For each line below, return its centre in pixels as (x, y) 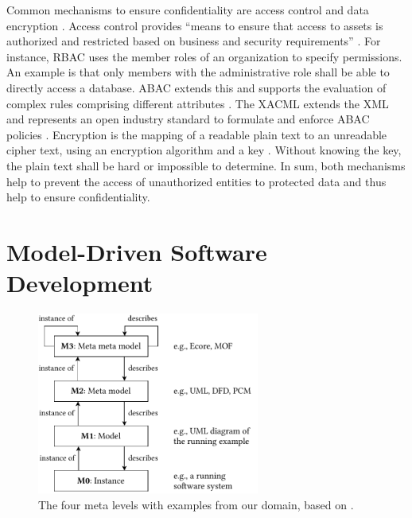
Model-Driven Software (137, 251)
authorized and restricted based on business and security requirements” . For (194, 41)
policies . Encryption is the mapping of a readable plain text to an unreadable (197, 134)
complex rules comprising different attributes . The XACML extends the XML (198, 103)
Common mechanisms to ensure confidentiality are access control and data (188, 10)
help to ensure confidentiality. (78, 197)
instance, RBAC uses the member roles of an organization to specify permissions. (204, 56)
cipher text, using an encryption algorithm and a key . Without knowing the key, (204, 150)
